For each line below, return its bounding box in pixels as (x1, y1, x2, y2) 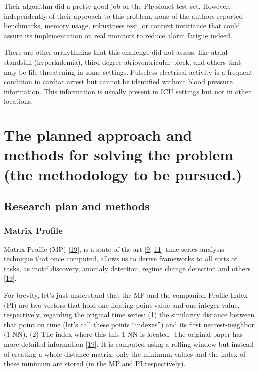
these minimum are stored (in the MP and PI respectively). (4, 358, 186, 369)
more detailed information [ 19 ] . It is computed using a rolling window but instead (4, 339, 254, 349)
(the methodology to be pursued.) (4, 164, 242, 184)
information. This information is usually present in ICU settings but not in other (4, 86, 251, 96)
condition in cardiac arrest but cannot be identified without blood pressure (4, 76, 233, 87)
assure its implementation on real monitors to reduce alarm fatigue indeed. (4, 30, 232, 40)
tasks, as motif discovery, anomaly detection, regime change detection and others (4, 263, 251, 273)
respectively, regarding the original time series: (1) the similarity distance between (4, 309, 255, 320)
